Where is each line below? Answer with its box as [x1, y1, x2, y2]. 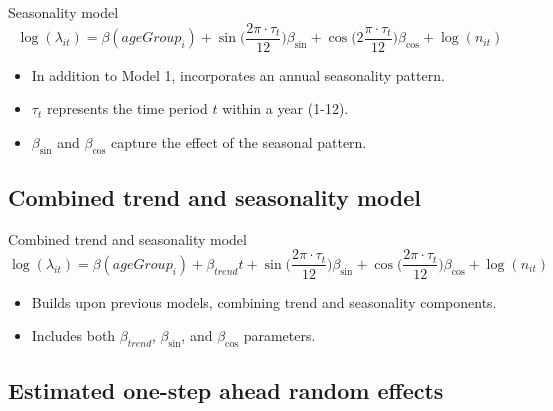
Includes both [31, 325, 116, 346]
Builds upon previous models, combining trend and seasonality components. [31, 291, 497, 312]
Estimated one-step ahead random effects [8, 375, 444, 406]
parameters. [243, 325, 316, 346]
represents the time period [46, 98, 208, 119]
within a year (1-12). [222, 98, 349, 119]
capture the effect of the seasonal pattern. [110, 131, 367, 152]
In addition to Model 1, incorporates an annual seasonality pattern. [31, 64, 445, 85]
